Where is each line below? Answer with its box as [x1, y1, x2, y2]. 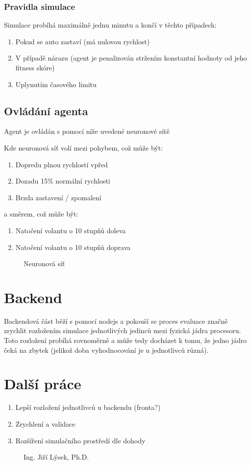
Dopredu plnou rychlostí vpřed [15, 159, 108, 169]
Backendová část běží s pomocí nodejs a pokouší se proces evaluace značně [4, 315, 228, 326]
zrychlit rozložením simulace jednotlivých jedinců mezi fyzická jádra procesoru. [4, 325, 241, 336]
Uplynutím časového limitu [15, 79, 97, 89]
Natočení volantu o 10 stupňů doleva [15, 225, 126, 235]
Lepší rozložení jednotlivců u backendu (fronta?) [15, 402, 161, 412]
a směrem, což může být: [4, 209, 78, 219]
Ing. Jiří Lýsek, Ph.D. [24, 452, 89, 462]
